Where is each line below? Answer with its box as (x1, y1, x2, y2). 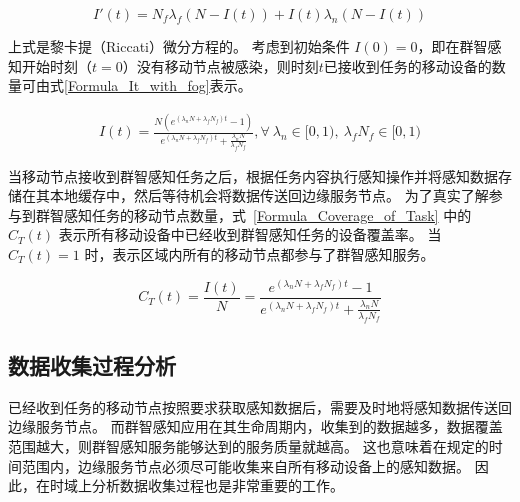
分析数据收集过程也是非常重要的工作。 (91, 475, 344, 496)
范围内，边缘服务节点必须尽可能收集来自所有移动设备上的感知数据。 (21, 455, 470, 476)
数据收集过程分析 (8, 349, 176, 380)
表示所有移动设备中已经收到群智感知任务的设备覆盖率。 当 (58, 224, 442, 245)
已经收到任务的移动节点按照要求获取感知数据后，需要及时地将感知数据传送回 (8, 396, 512, 417)
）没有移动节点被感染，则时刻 (122, 55, 319, 76)
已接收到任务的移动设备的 (323, 55, 492, 76)
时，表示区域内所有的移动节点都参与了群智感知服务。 (84, 243, 435, 264)
